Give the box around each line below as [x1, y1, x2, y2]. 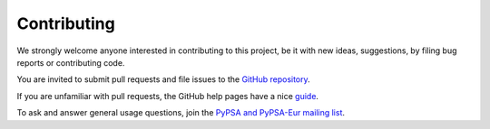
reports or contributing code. [16, 57, 125, 68]
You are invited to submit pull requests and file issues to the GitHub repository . [16, 74, 310, 85]
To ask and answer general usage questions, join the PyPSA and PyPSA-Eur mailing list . [16, 107, 345, 118]
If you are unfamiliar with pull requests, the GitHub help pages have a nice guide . [16, 90, 319, 101]
